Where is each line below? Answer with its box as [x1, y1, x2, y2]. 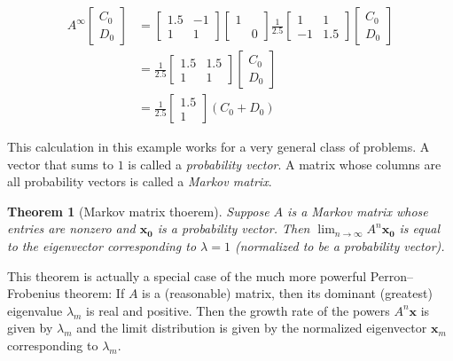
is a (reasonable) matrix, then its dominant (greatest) [142, 284, 433, 302]
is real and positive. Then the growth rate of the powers [86, 301, 390, 319]
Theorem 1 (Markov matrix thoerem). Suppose [7, 201, 269, 220]
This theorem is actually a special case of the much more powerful [7, 266, 367, 285]
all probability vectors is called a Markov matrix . [7, 172, 272, 191]
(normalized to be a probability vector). [234, 237, 445, 255]
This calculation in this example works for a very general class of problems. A [7, 137, 430, 156]
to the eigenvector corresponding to [7, 237, 197, 255]
